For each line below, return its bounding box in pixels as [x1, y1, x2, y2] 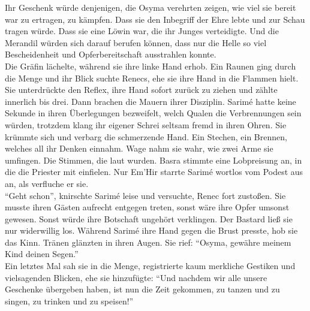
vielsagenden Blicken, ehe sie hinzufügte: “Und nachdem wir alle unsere [5, 271, 267, 283]
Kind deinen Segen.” [5, 247, 79, 260]
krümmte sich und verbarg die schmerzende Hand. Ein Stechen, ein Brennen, [5, 130, 287, 143]
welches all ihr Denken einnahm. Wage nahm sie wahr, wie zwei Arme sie [5, 142, 273, 155]
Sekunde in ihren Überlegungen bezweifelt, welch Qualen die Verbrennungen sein [5, 107, 302, 119]
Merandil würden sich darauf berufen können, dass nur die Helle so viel [5, 36, 267, 49]
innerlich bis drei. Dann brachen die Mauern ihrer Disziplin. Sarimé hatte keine [5, 95, 296, 107]
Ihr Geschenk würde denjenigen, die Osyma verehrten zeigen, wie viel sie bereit [5, 1, 296, 13]
